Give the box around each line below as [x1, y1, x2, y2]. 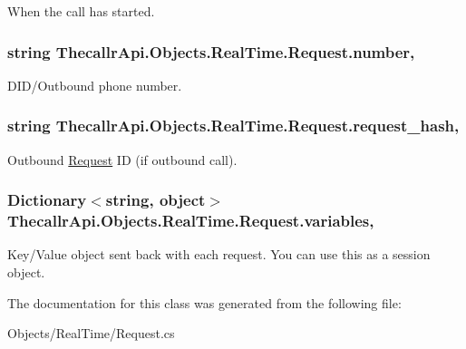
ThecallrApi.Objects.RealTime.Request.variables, [7, 209, 374, 232]
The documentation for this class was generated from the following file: [7, 293, 402, 312]
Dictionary [7, 189, 87, 211]
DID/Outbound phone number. [7, 75, 182, 94]
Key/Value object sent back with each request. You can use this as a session [7, 245, 431, 264]
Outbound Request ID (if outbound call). [7, 150, 238, 169]
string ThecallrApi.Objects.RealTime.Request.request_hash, [7, 114, 460, 137]
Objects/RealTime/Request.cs [7, 324, 175, 343]
